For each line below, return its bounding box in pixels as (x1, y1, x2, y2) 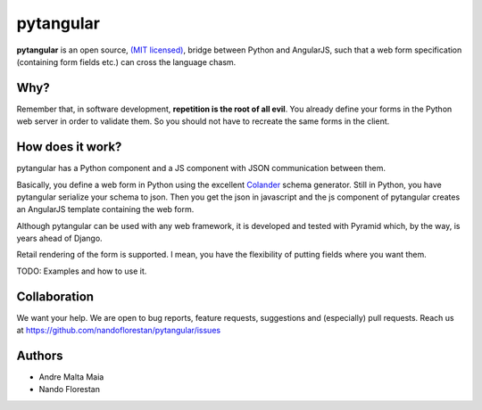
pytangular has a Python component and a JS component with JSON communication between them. (16, 163, 386, 174)
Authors (16, 348, 63, 363)
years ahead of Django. (16, 233, 103, 244)
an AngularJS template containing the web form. (16, 204, 195, 215)
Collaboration (16, 289, 94, 304)
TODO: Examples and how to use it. (16, 266, 147, 276)
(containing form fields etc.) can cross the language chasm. (16, 56, 237, 67)
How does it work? (16, 139, 122, 155)
